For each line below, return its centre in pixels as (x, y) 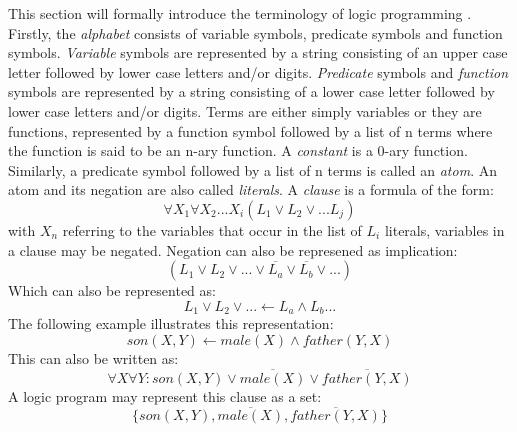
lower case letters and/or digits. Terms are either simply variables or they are (245, 110)
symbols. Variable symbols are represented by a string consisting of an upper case (258, 52)
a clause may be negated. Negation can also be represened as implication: (233, 249)
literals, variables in (444, 229)
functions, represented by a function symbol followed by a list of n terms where (250, 130)
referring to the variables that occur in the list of (212, 229)
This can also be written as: (93, 357)
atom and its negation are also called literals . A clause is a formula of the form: (251, 189)
